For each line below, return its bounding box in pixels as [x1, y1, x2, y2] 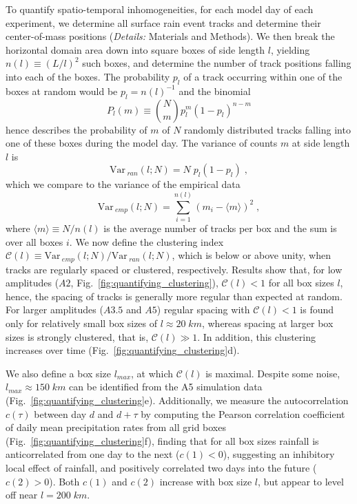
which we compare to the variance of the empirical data [6, 177, 241, 191]
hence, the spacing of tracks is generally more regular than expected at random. [6, 288, 343, 303]
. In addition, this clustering [197, 329, 316, 344]
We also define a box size [6, 366, 111, 380]
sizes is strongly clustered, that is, [6, 329, 149, 344]
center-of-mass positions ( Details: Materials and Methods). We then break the [6, 29, 335, 43]
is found [300, 302, 334, 317]
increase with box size [159, 474, 252, 488]
